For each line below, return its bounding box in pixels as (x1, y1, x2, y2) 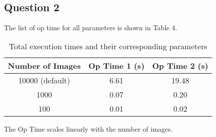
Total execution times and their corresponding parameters (9, 40, 207, 52)
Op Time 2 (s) (152, 59, 209, 71)
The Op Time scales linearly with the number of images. (4, 123, 173, 134)
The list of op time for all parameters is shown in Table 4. (4, 22, 177, 33)
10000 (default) (18, 74, 70, 86)
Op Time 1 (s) (88, 59, 145, 71)
